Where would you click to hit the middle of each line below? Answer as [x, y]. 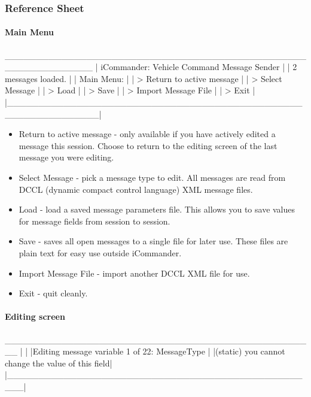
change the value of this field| [59, 363]
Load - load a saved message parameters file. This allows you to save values [157, 209]
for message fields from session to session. [94, 221]
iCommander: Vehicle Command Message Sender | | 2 [199, 67]
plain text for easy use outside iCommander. [100, 252]
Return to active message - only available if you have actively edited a [147, 134]
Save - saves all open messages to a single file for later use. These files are [153, 241]
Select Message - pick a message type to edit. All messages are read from [152, 177]
